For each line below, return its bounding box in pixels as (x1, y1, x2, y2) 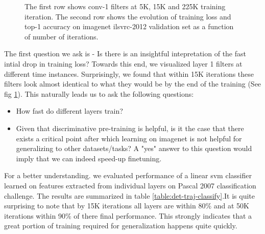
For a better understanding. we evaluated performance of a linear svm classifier (4, 170, 252, 181)
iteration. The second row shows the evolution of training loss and (25, 11, 231, 22)
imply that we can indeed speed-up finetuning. (16, 153, 162, 163)
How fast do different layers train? (16, 105, 123, 116)
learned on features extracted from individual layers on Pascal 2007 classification (4, 180, 256, 190)
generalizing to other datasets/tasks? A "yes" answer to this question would (16, 143, 252, 154)
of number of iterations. (25, 31, 99, 41)
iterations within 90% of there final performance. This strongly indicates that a (4, 210, 252, 221)
